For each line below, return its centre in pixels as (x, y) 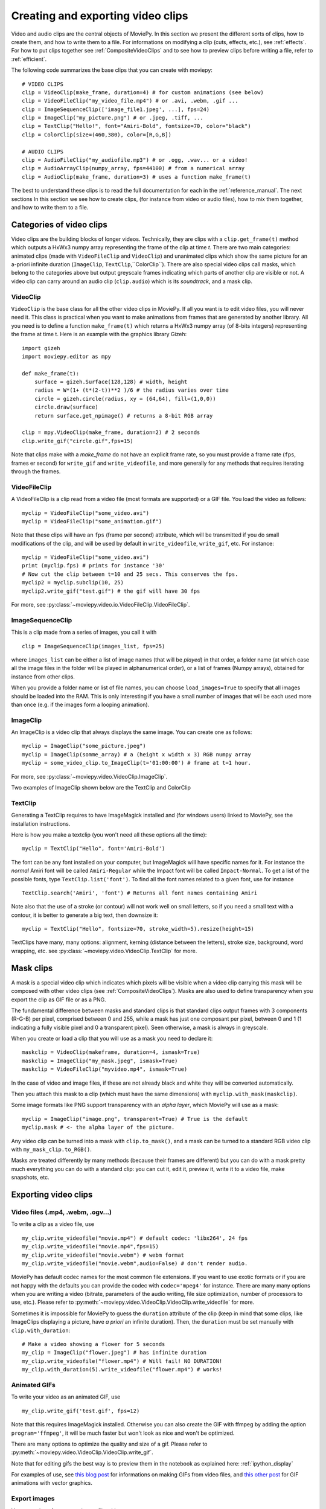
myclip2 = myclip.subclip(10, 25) (73, 583)
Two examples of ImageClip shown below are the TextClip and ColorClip (101, 788)
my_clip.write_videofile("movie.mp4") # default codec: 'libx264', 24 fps (135, 1238)
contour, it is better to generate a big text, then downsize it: (85, 915)
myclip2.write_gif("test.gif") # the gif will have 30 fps (111, 591)
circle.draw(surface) (66, 407)
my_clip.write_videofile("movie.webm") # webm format (103, 1255)
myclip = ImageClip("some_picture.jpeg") (84, 746)
